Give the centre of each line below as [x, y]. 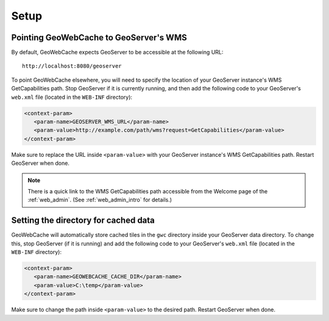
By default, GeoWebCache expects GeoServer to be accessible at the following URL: [117, 52]
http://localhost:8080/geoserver [72, 66]
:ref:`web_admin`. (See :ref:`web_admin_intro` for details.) [100, 200]
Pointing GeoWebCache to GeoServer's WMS [99, 38]
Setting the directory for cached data [83, 221]
